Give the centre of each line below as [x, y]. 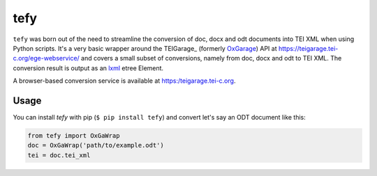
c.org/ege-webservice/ [46, 58]
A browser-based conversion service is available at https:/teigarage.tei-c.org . [124, 81]
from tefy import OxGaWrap [74, 136]
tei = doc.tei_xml [59, 155]
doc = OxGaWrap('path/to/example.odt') [96, 145]
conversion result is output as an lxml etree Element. [88, 68]
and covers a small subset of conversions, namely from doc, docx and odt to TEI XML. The [211, 58]
